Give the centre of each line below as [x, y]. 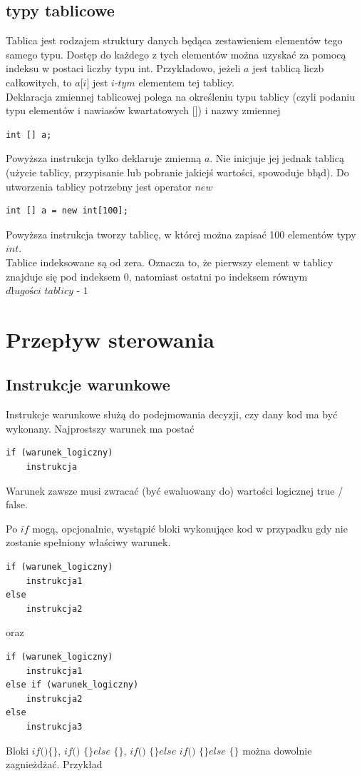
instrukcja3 [54, 726]
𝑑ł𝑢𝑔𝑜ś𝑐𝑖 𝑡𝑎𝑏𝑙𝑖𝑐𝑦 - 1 [47, 292]
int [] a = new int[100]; [67, 211]
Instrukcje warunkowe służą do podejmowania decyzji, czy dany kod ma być [172, 414]
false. [17, 504]
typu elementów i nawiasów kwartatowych [98, 110]
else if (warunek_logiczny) [72, 685]
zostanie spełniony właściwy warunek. [88, 542]
